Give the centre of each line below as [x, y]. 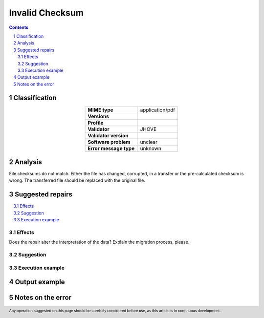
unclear [149, 142]
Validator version [108, 135]
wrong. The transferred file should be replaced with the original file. [77, 180]
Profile [96, 123]
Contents [19, 27]
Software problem [109, 142]
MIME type [100, 110]
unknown [151, 148]
